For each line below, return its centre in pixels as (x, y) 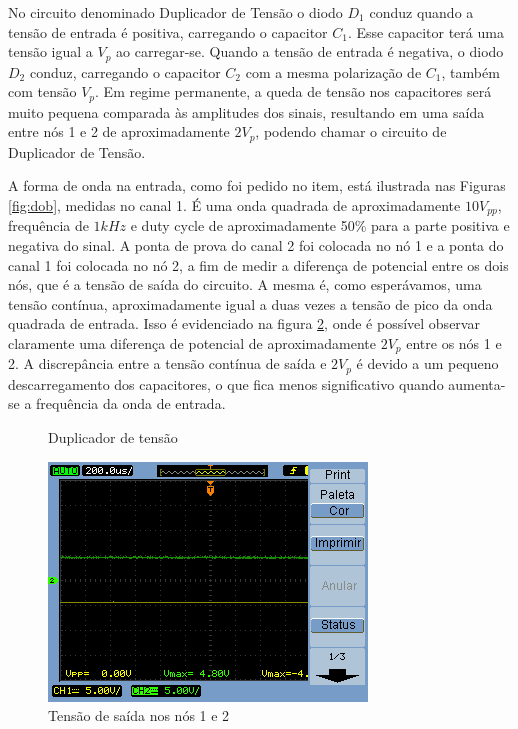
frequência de (48, 225)
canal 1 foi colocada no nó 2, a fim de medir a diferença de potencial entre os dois (258, 264)
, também (470, 71)
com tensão (42, 91)
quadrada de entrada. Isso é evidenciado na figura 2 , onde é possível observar (244, 323)
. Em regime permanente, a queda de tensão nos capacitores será (293, 91)
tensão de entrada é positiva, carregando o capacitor (168, 31)
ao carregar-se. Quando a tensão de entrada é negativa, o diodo (310, 51)
